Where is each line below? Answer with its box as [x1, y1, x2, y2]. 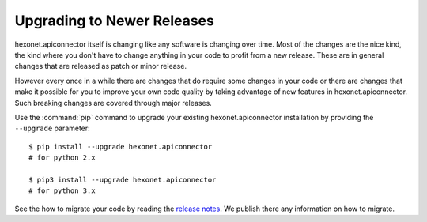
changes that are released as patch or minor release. [14, 62, 187, 71]
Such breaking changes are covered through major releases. [14, 98, 213, 107]
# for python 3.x [28, 186, 96, 195]
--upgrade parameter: [14, 123, 90, 134]
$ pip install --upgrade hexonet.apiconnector [28, 142, 213, 151]
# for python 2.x [28, 153, 96, 162]
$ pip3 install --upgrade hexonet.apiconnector [28, 175, 217, 184]
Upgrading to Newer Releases [14, 12, 215, 29]
